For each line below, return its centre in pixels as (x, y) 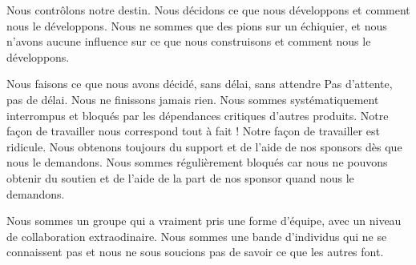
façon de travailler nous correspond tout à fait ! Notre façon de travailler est (194, 131)
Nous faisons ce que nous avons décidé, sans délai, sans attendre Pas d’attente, (200, 84)
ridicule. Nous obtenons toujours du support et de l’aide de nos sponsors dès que (204, 146)
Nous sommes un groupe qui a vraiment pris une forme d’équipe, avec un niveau (204, 221)
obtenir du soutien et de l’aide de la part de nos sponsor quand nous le (180, 177)
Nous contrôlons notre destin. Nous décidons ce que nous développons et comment (208, 10)
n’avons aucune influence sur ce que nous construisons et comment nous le (189, 41)
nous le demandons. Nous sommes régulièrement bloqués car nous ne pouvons (197, 162)
